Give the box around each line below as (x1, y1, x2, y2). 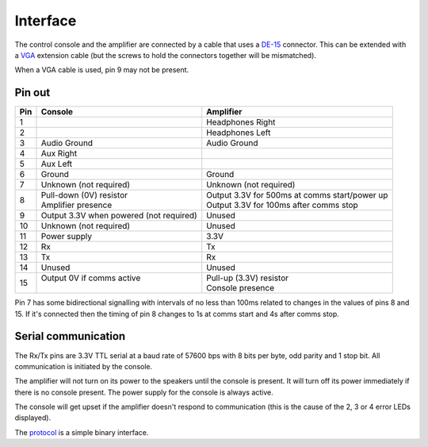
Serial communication (14, 329, 126, 343)
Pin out (14, 86, 51, 99)
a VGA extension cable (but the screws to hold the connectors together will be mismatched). (14, 50, 317, 60)
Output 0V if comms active (40, 272, 141, 283)
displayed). (14, 413, 52, 422)
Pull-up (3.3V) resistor (206, 272, 289, 283)
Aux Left (40, 159, 73, 170)
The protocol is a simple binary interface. (14, 427, 149, 437)
